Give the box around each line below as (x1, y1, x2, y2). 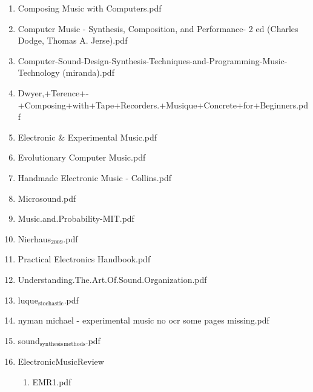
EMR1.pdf (32, 375, 71, 388)
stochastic (38, 300, 64, 307)
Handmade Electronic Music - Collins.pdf (18, 171, 171, 184)
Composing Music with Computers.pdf (18, 2, 162, 14)
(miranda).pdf (62, 66, 114, 79)
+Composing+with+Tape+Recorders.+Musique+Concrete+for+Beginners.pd (18, 98, 309, 111)
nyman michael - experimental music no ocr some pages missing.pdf (18, 314, 269, 327)
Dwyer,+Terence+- (18, 86, 89, 99)
